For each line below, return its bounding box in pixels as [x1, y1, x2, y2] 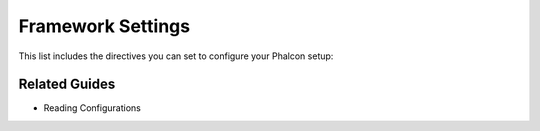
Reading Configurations [43, 102, 142, 114]
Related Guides [18, 76, 116, 93]
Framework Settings [18, 15, 190, 37]
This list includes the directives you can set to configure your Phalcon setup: [18, 50, 334, 62]
